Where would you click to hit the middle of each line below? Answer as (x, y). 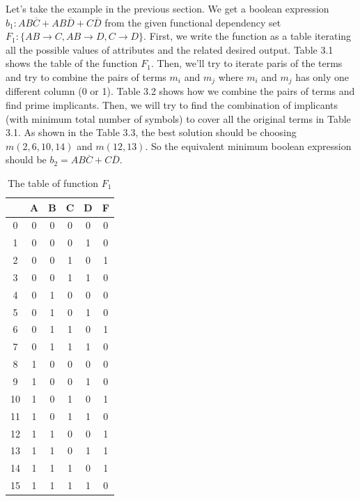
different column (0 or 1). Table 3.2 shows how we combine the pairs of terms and (180, 91)
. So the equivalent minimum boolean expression (248, 145)
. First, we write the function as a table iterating (248, 36)
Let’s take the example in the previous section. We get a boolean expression (167, 8)
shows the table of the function (72, 63)
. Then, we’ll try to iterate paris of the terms (246, 63)
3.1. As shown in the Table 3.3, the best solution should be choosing (151, 132)
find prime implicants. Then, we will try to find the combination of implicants (172, 105)
